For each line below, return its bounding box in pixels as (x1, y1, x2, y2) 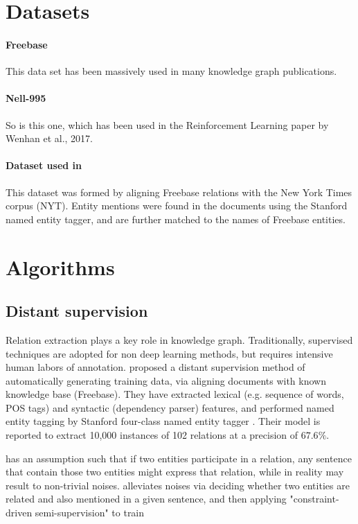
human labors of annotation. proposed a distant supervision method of (6, 360, 305, 374)
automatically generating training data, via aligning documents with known (6, 373, 326, 387)
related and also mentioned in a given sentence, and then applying (6, 491, 287, 506)
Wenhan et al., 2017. (6, 131, 93, 146)
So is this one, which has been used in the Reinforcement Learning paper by (6, 117, 329, 132)
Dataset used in (6, 158, 82, 173)
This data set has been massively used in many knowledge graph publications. (6, 64, 337, 78)
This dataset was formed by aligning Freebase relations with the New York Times (6, 184, 352, 199)
